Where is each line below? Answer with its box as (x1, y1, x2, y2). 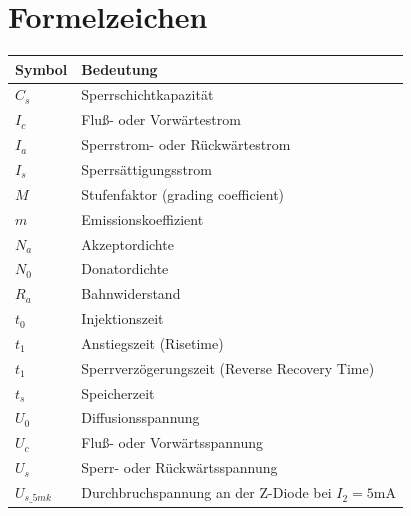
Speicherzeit (81, 382, 155, 403)
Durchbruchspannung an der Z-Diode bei (81, 482, 332, 503)
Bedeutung (81, 58, 158, 79)
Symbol (15, 58, 68, 79)
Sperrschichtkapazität (81, 84, 214, 105)
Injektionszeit (81, 308, 164, 329)
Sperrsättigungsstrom (81, 159, 212, 179)
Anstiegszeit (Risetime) (81, 332, 224, 353)
